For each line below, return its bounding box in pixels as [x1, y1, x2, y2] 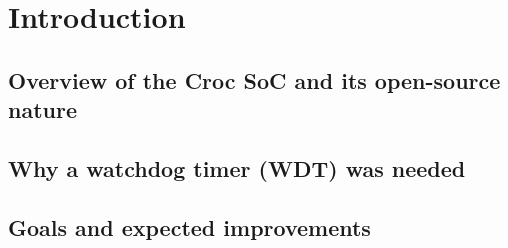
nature [8, 94, 77, 125]
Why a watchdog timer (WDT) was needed [8, 152, 466, 183]
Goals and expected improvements [8, 211, 371, 242]
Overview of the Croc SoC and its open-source [8, 64, 501, 95]
